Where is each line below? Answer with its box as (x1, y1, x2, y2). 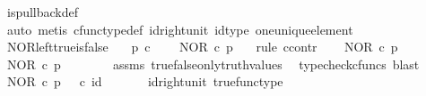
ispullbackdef (6, 3, 79, 20)
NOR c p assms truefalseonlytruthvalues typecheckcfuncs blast (6, 54, 420, 73)
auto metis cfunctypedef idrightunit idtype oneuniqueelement (6, 20, 353, 38)
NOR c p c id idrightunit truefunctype (6, 72, 283, 91)
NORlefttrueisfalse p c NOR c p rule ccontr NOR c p (6, 37, 398, 56)
